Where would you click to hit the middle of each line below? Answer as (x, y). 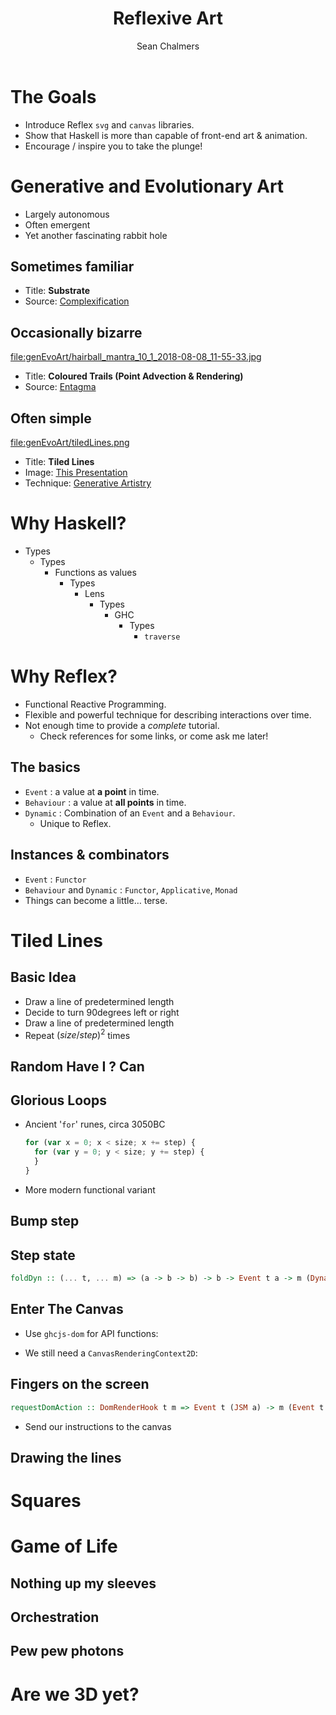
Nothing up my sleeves (83, 1583)
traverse (162, 637)
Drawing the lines (66, 1457)
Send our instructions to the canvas (98, 1426)
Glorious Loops (58, 1100)
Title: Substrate (57, 291)
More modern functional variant (90, 1189)
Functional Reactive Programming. (95, 704)
